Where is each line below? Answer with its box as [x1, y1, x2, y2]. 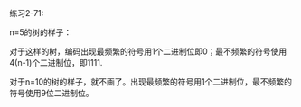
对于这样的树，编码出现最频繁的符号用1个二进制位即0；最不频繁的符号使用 [9, 46, 287, 57]
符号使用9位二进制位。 [9, 88, 94, 98]
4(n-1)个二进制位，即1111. [9, 58, 103, 67]
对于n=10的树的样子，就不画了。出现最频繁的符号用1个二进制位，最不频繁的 [9, 76, 292, 87]
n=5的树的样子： [9, 27, 72, 38]
